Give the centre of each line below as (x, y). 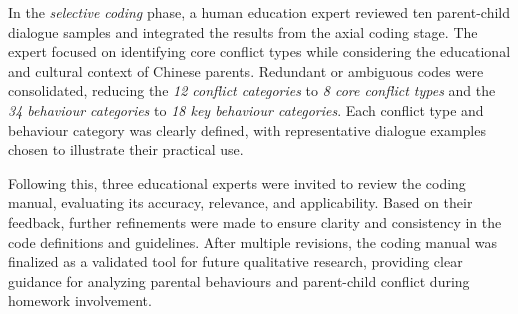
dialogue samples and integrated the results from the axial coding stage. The (243, 31)
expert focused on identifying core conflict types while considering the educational (259, 51)
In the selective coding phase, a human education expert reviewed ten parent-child (259, 12)
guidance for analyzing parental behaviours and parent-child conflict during (239, 280)
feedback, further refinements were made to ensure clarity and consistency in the (255, 221)
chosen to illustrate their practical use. (126, 149)
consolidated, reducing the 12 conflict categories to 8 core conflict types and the (252, 90)
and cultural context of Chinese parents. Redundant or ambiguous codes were (246, 70)
